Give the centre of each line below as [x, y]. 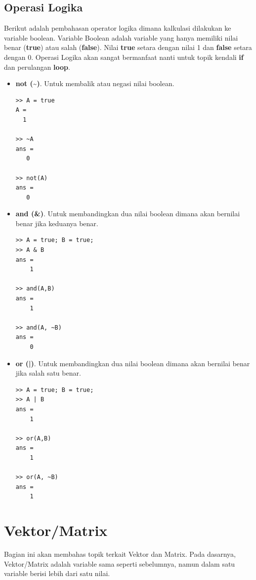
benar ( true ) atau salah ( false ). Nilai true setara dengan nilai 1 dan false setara [128, 47]
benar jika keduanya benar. [57, 223]
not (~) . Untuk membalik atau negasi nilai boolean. [95, 83]
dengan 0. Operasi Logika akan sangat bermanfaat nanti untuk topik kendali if [124, 57]
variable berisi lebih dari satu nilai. [57, 573]
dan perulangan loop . [37, 67]
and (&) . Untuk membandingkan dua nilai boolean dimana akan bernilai [128, 214]
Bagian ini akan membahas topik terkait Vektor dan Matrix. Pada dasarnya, [120, 554]
